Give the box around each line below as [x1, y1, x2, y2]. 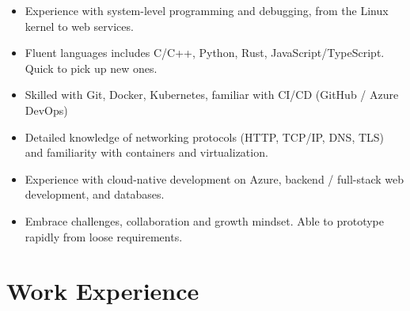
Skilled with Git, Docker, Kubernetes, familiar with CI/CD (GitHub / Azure [25, 86, 399, 103]
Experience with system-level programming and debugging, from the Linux [25, 2, 389, 18]
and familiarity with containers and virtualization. [25, 144, 268, 161]
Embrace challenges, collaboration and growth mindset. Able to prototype [25, 212, 384, 229]
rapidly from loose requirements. [25, 228, 183, 245]
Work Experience [6, 275, 199, 307]
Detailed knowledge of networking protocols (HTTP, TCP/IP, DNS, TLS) [25, 128, 385, 145]
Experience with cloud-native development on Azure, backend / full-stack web [25, 170, 404, 187]
